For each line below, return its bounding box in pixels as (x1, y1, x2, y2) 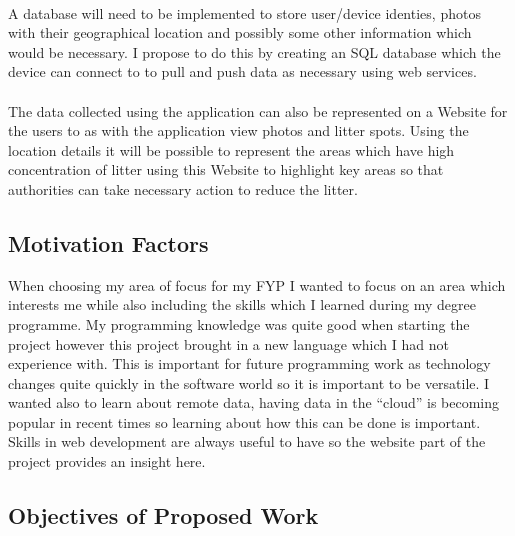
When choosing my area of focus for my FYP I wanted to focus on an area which (8, 274, 506, 295)
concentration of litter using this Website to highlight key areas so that (8, 159, 444, 180)
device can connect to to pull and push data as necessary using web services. (8, 61, 477, 82)
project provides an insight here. (8, 451, 206, 472)
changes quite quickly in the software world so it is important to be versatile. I (8, 372, 490, 393)
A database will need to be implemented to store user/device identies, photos (8, 2, 481, 23)
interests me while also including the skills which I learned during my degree (8, 294, 476, 315)
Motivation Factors (8, 227, 209, 258)
